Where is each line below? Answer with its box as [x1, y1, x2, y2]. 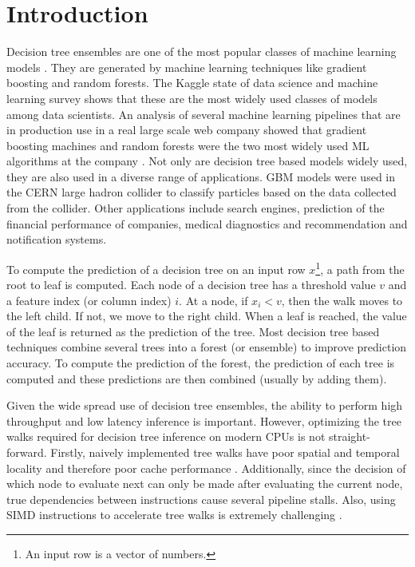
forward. [6, 444, 47, 461]
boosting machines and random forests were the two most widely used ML [6, 137, 370, 153]
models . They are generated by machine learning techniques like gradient [6, 58, 367, 75]
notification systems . [6, 231, 107, 248]
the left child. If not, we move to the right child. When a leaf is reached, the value [6, 307, 407, 324]
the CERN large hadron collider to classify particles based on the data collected [6, 184, 397, 200]
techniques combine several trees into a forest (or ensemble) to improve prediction [6, 339, 407, 355]
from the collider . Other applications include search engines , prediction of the [6, 200, 385, 216]
